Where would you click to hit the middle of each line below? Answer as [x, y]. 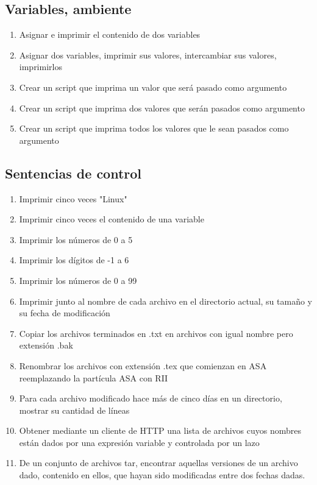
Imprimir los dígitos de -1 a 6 [74, 260]
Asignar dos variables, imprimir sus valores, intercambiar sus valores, [148, 55]
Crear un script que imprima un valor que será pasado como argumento [153, 87]
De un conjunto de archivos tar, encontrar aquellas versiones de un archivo [158, 463]
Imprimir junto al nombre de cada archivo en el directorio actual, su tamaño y [166, 301]
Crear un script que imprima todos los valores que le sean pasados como [154, 128]
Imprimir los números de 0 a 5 [76, 239]
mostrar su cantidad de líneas [74, 410]
